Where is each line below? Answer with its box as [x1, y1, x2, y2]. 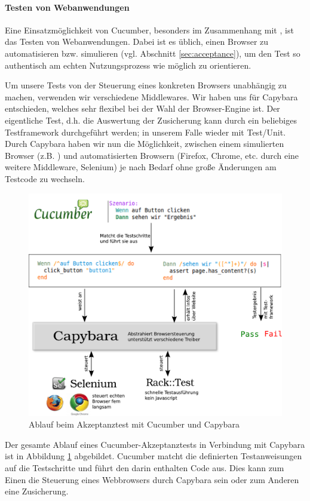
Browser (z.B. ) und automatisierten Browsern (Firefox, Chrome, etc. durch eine [5, 149, 299, 161]
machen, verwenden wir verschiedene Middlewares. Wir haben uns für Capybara [5, 90, 298, 103]
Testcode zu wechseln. [5, 172, 85, 185]
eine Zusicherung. [5, 485, 69, 497]
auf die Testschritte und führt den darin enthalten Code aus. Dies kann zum [5, 461, 284, 474]
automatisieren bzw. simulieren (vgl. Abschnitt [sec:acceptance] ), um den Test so [5, 47, 300, 59]
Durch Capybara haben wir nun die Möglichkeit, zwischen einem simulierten [5, 137, 284, 150]
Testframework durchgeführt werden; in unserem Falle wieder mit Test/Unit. [5, 125, 286, 138]
